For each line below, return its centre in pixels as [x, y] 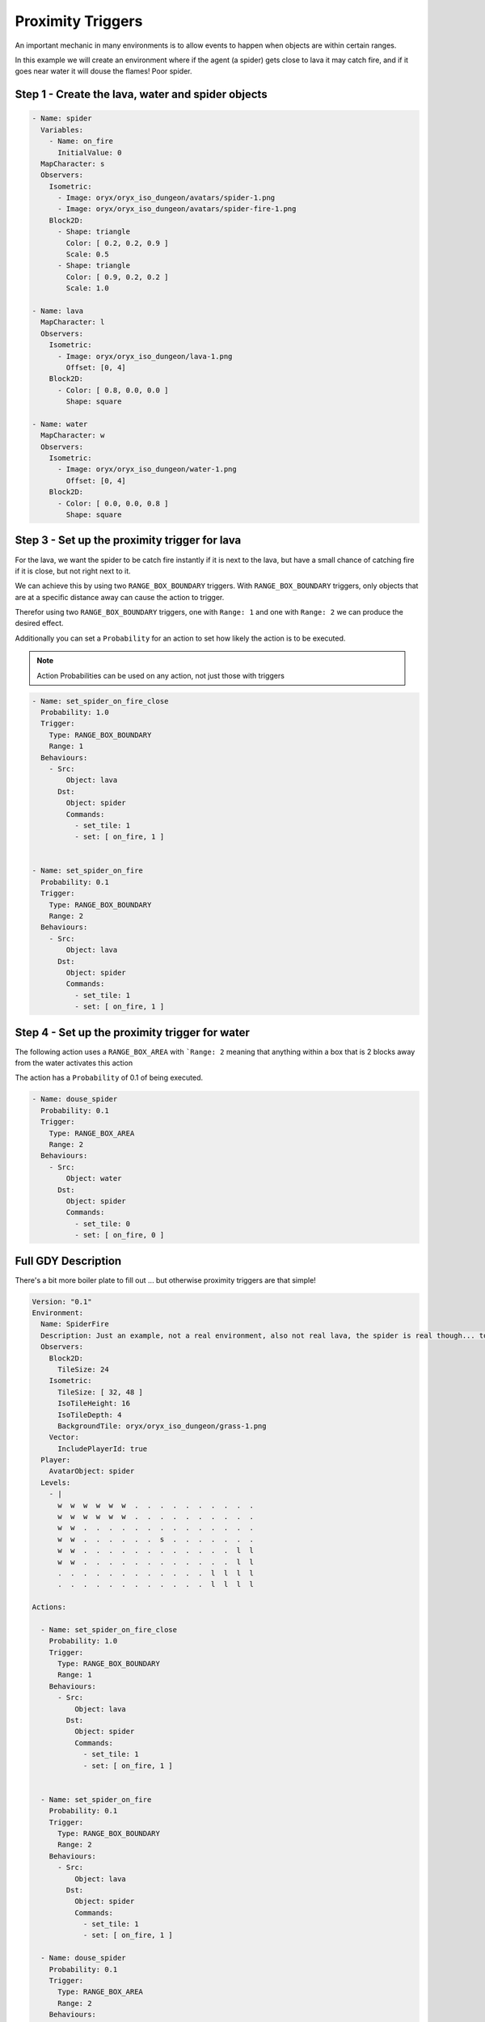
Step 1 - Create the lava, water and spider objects [141, 94]
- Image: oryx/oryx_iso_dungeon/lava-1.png [145, 356]
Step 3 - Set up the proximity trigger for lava [128, 541]
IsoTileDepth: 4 [90, 1415]
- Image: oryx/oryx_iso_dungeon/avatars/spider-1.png [167, 198]
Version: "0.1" [62, 1301]
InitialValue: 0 [90, 152]
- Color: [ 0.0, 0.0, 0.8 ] [113, 503]
